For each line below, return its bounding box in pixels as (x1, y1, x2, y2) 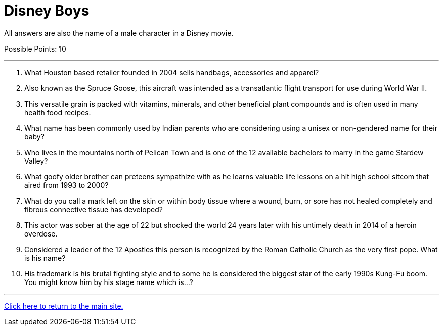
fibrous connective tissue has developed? (24, 205, 163, 214)
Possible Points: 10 (4, 44, 66, 53)
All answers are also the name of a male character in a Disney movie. (4, 28, 234, 37)
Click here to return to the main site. (4, 301, 123, 310)
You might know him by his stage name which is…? (24, 277, 193, 287)
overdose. (24, 229, 58, 238)
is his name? (24, 253, 66, 262)
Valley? (24, 156, 48, 165)
